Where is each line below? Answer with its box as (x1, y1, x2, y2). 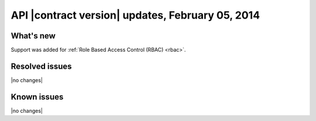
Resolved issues (11, 61, 73, 71)
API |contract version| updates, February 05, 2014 (11, 9, 260, 22)
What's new (11, 31, 56, 41)
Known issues (11, 92, 64, 102)
